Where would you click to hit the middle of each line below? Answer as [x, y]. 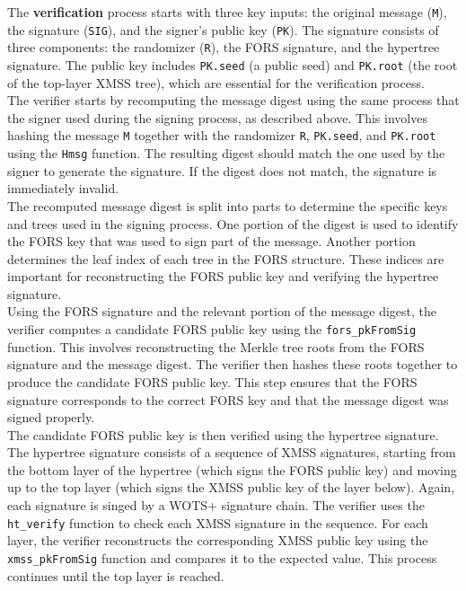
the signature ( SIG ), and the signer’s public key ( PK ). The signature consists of [223, 29]
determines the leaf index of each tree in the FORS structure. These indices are [226, 258]
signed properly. [51, 417]
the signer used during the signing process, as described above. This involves [217, 117]
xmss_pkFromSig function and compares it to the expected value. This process [222, 557]
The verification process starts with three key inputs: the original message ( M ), [227, 12]
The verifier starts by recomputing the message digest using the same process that [233, 100]
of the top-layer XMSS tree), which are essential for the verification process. [216, 82]
